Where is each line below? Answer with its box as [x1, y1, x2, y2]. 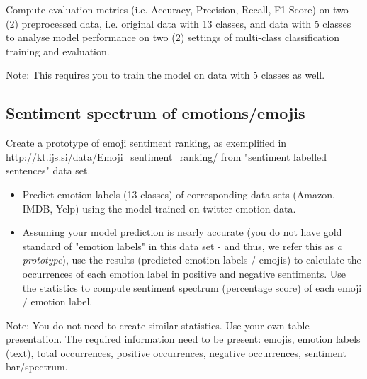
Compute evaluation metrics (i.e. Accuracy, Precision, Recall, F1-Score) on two [6, 2, 349, 16]
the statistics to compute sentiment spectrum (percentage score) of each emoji [22, 280, 362, 295]
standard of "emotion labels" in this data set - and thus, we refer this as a [22, 238, 342, 253]
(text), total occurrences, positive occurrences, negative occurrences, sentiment [6, 345, 346, 360]
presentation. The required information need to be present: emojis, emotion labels [6, 332, 361, 346]
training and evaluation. [6, 43, 110, 58]
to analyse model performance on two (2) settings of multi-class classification [6, 30, 340, 45]
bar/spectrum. [6, 359, 68, 374]
